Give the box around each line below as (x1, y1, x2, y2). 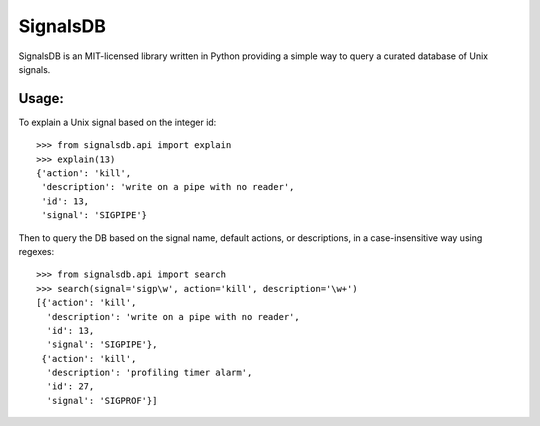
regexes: (18, 245, 55, 257)
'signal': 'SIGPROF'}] (46, 395, 158, 406)
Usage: (18, 90, 65, 107)
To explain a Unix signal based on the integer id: (18, 116, 217, 128)
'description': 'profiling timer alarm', (46, 367, 253, 379)
